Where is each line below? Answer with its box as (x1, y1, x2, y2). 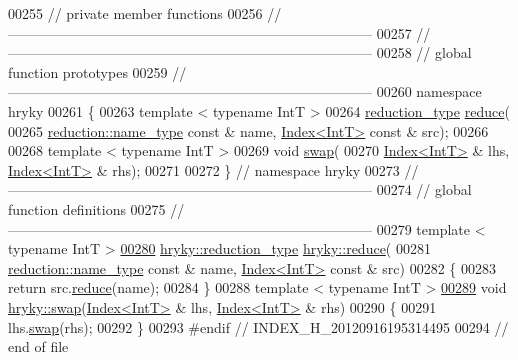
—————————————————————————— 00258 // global (8, 42, 472, 63)
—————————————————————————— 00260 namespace (8, 81, 482, 102)
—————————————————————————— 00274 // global (8, 179, 472, 200)
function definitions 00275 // (8, 198, 185, 219)
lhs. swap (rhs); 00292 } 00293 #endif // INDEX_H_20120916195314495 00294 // (8, 316, 509, 337)
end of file (8, 336, 69, 357)
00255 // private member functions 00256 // (8, 3, 282, 23)
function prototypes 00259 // (8, 61, 187, 82)
